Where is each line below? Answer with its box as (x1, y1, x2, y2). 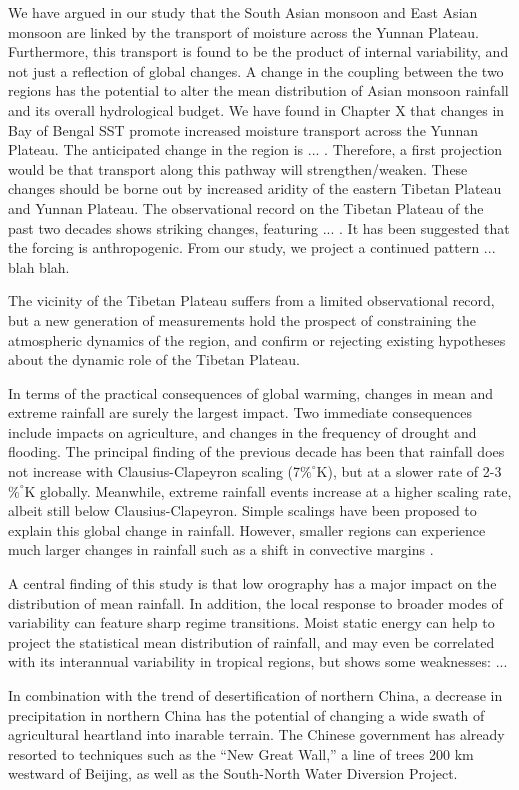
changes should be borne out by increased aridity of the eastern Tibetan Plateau (8, 178, 502, 199)
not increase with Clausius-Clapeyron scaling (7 (8, 461, 301, 482)
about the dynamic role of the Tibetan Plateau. (8, 349, 300, 370)
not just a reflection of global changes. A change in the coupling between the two (8, 60, 504, 81)
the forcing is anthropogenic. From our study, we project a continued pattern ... (8, 237, 496, 258)
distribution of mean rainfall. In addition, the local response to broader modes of (8, 592, 503, 613)
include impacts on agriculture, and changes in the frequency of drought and (8, 421, 477, 442)
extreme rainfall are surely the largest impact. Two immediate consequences (8, 402, 473, 423)
